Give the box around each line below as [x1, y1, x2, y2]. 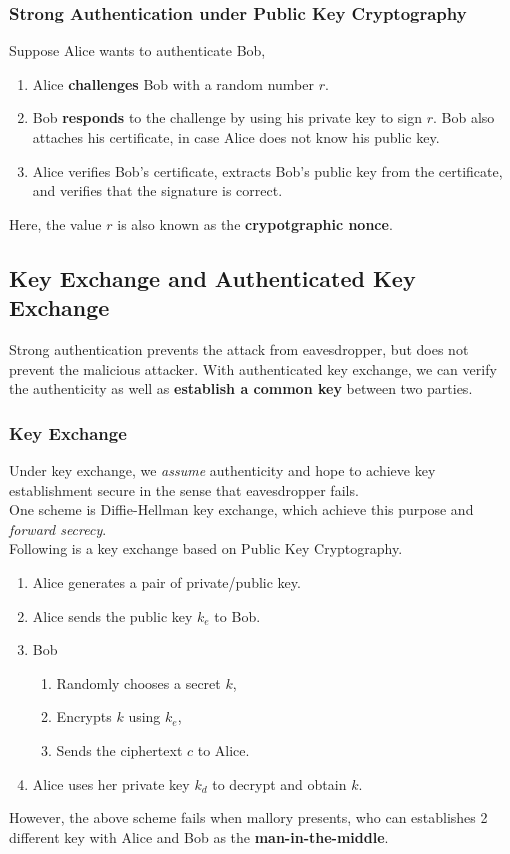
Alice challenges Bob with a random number [32, 73, 314, 94]
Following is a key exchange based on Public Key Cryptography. [9, 538, 403, 559]
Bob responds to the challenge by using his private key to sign [32, 107, 422, 128]
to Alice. [197, 739, 250, 760]
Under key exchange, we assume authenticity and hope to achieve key [9, 459, 436, 480]
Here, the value [9, 213, 102, 234]
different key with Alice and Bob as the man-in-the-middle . [9, 826, 389, 847]
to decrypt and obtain [212, 773, 347, 794]
